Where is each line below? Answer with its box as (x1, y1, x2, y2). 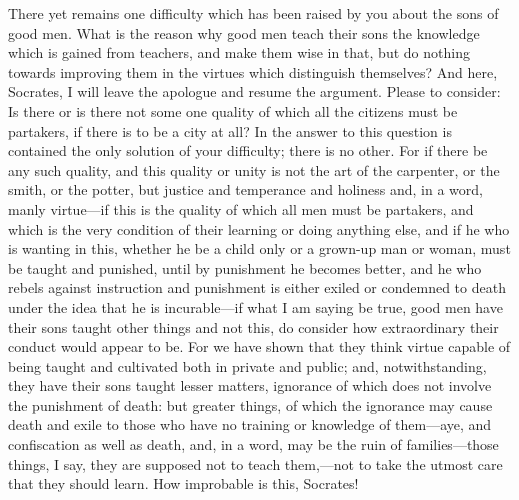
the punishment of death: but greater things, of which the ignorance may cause (8, 394, 493, 415)
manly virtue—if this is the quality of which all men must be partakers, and (8, 198, 474, 219)
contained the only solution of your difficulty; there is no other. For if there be (8, 140, 488, 161)
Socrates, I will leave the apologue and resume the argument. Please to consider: (8, 81, 501, 102)
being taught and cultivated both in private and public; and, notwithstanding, (8, 355, 487, 376)
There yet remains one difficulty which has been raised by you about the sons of (8, 3, 499, 23)
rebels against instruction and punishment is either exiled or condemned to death (8, 277, 506, 298)
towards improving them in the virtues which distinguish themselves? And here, (8, 61, 498, 82)
